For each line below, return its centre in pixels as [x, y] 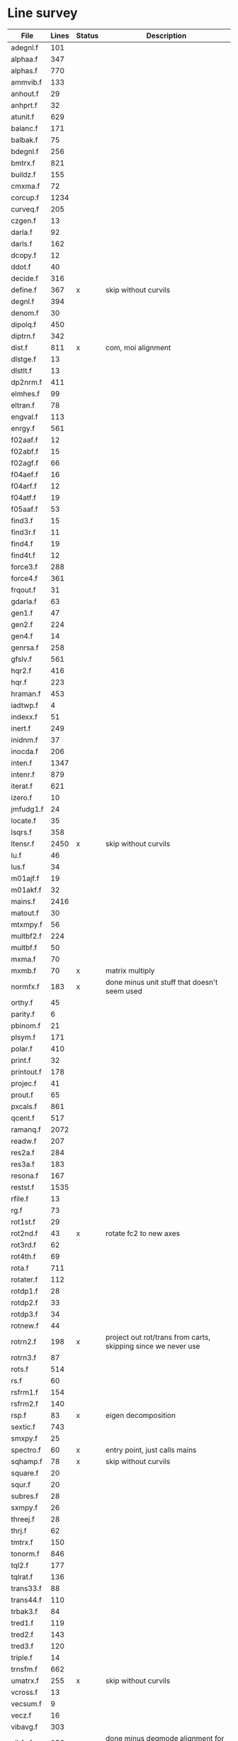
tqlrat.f [22, 1576]
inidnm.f [24, 740]
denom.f [25, 312]
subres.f [25, 1496]
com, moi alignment [138, 347]
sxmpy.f [24, 1507]
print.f [21, 1060]
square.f [25, 1473]
